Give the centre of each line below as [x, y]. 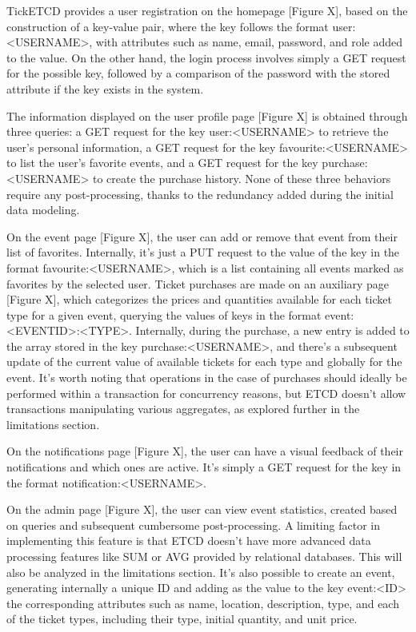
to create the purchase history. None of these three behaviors [242, 178]
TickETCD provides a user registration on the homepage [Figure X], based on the [207, 10]
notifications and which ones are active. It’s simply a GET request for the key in [204, 467]
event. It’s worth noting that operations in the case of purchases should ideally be [207, 378]
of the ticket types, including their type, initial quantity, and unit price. [182, 619]
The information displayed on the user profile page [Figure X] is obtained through [207, 115]
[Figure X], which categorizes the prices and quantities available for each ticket [199, 299]
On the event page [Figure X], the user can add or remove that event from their [202, 236]
